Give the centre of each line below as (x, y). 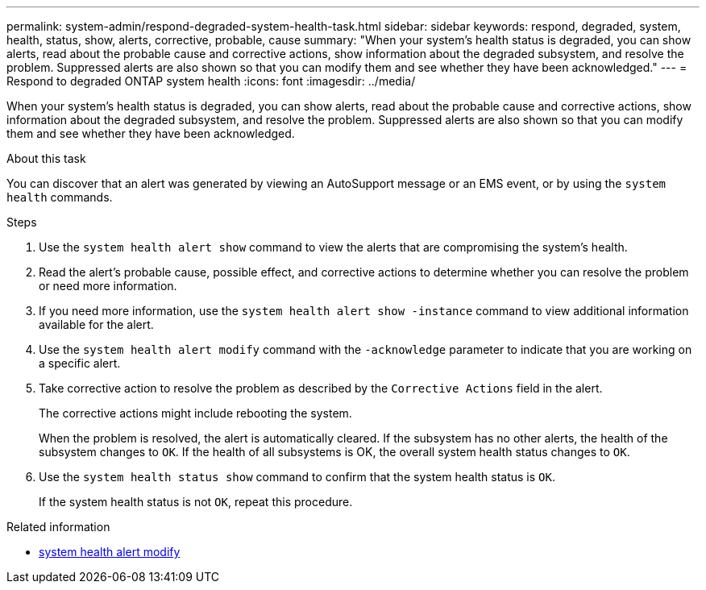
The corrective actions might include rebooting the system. (195, 413)
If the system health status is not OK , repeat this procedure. (196, 502)
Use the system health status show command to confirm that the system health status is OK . (297, 477)
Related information (58, 527)
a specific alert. (80, 363)
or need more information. (108, 286)
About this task (46, 158)
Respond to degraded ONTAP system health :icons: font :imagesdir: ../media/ (211, 81)
